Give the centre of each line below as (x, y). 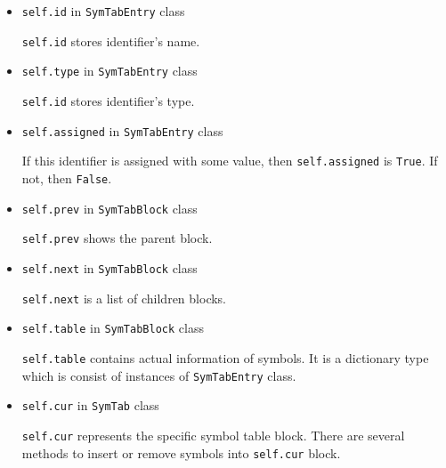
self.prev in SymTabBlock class (109, 208)
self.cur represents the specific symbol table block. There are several (213, 435)
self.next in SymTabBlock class (109, 267)
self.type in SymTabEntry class (109, 71)
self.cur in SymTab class (90, 405)
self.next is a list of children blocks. (124, 298)
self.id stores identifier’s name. (111, 40)
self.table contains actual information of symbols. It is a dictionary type (225, 357)
